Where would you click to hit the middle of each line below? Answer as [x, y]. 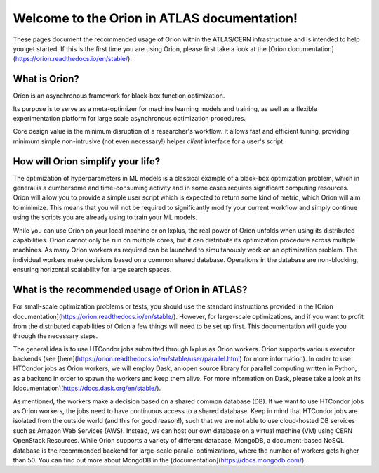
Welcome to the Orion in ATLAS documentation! [155, 18]
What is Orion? [46, 79]
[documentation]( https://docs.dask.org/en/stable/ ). [87, 388]
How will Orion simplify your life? [87, 161]
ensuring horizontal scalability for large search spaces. [92, 270]
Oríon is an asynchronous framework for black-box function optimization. [119, 96]
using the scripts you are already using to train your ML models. [105, 217]
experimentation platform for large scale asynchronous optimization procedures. [129, 119]
